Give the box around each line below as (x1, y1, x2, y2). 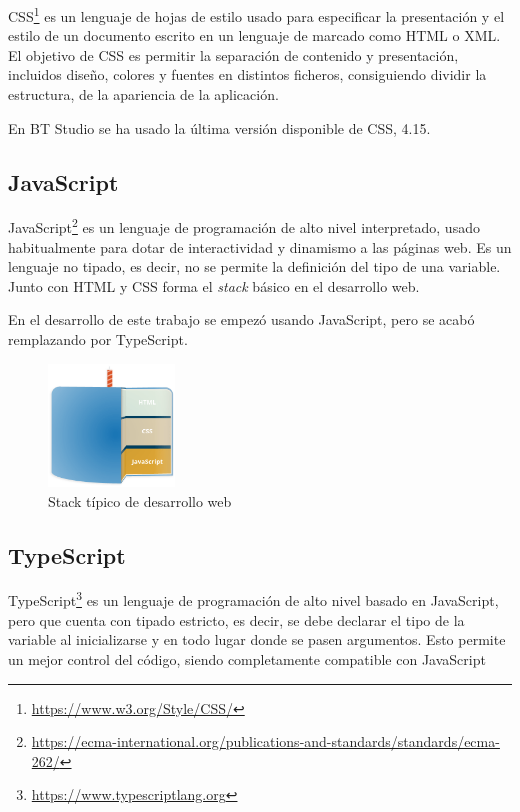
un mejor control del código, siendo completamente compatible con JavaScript (8, 648, 486, 669)
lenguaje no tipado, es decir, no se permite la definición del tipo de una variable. (8, 256, 501, 277)
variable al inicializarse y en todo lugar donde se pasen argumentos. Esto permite (8, 629, 506, 650)
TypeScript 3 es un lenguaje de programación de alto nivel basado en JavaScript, (8, 587, 499, 611)
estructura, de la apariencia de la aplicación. (8, 84, 279, 105)
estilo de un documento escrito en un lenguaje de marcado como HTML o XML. (8, 25, 501, 46)
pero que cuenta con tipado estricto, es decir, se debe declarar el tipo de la (8, 609, 465, 630)
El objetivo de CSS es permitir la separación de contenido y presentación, (8, 44, 459, 65)
